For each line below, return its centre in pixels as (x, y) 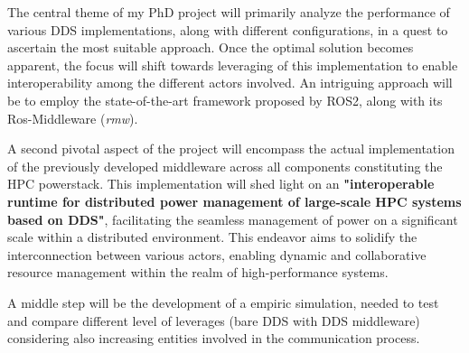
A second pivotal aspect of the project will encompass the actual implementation (231, 149)
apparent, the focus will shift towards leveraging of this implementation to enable (233, 65)
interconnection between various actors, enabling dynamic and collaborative (217, 254)
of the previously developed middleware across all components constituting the (225, 166)
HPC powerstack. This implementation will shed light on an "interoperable (221, 184)
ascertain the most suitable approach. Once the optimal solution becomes (211, 47)
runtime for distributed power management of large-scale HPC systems (234, 201)
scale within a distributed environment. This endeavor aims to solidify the (212, 237)
